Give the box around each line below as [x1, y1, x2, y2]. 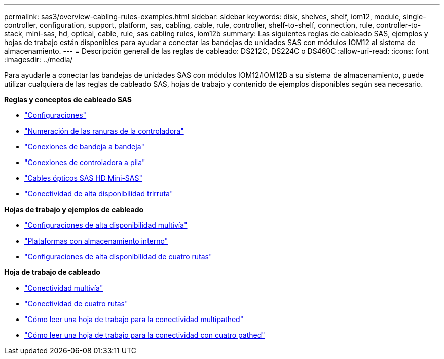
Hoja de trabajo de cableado [4, 268, 100, 276]
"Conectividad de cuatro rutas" [24, 299, 128, 308]
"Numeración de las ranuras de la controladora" [24, 127, 184, 135]
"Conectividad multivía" [24, 284, 103, 292]
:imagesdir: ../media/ [4, 55, 73, 64]
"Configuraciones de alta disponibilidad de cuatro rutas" [24, 252, 212, 261]
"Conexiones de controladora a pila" [24, 158, 145, 167]
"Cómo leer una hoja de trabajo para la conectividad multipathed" [24, 315, 244, 324]
